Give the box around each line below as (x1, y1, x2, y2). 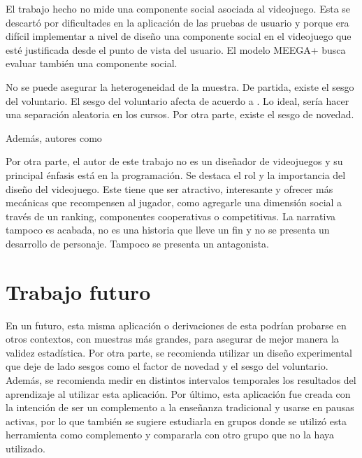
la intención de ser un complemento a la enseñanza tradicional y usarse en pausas (6, 400, 354, 415)
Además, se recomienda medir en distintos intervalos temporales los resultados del (6, 373, 356, 387)
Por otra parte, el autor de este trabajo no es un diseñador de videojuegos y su (6, 154, 343, 169)
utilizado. (6, 441, 45, 455)
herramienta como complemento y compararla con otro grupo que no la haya (6, 427, 334, 442)
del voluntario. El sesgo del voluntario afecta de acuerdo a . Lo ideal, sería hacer (6, 93, 349, 108)
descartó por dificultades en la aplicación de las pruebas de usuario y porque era (6, 15, 349, 29)
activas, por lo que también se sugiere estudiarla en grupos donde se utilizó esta (6, 413, 347, 428)
